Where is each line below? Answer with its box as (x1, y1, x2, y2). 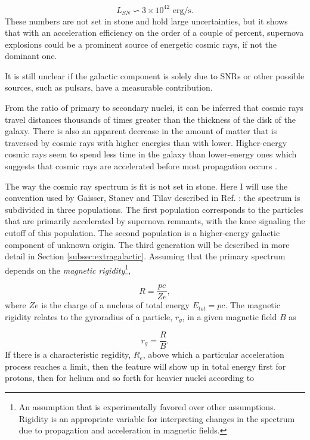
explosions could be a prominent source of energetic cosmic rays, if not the (5, 38, 277, 50)
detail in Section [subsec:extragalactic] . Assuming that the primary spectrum (5, 250, 286, 262)
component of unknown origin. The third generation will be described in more (5, 238, 290, 250)
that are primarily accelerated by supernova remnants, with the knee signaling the (5, 215, 305, 227)
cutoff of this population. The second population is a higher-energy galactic (5, 227, 280, 238)
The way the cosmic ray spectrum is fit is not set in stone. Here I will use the (5, 179, 288, 192)
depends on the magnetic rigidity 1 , (5, 262, 131, 276)
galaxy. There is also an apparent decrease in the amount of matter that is (5, 125, 277, 137)
